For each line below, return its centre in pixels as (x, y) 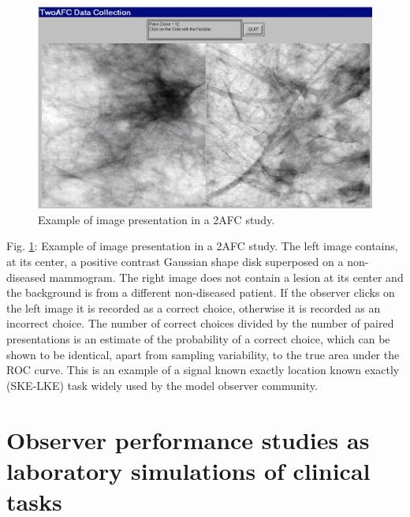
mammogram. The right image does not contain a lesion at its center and (226, 277)
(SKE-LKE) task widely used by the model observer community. (162, 385)
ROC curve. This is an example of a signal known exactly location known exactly (203, 370)
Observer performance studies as (188, 439)
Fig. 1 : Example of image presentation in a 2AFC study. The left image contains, (202, 246)
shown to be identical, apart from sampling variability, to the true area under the (203, 354)
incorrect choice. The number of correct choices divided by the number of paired (200, 323)
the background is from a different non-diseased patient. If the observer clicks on (201, 292)
